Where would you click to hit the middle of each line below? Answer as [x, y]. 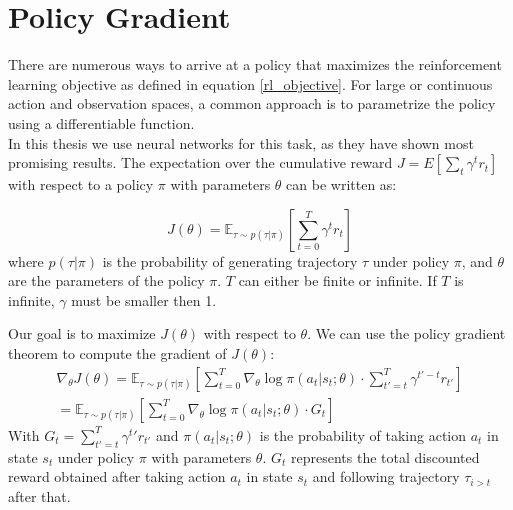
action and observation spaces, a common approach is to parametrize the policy [252, 103]
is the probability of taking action [363, 434]
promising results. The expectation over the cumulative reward [200, 162]
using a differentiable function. [101, 122]
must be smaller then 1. [144, 299]
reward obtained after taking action [117, 476]
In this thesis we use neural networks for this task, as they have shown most [241, 142]
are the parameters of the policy [106, 280]
